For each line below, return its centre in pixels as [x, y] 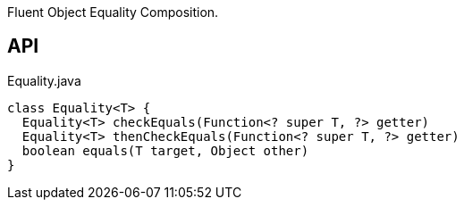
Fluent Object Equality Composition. [113, 12]
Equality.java [44, 80]
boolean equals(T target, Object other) [165, 150]
